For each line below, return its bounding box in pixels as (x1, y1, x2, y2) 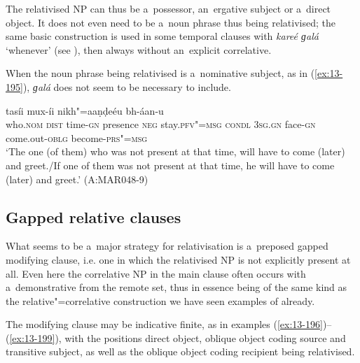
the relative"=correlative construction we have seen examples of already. (6, 293, 315, 308)
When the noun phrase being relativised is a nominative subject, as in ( (6, 66, 315, 80)
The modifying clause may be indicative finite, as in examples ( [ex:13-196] (6, 317, 323, 332)
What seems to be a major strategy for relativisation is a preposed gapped (6, 239, 328, 253)
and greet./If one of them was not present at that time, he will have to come (6, 157, 335, 172)
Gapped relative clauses (6, 206, 181, 227)
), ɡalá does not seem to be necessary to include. (22, 79, 231, 94)
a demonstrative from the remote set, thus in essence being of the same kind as (6, 280, 347, 294)
